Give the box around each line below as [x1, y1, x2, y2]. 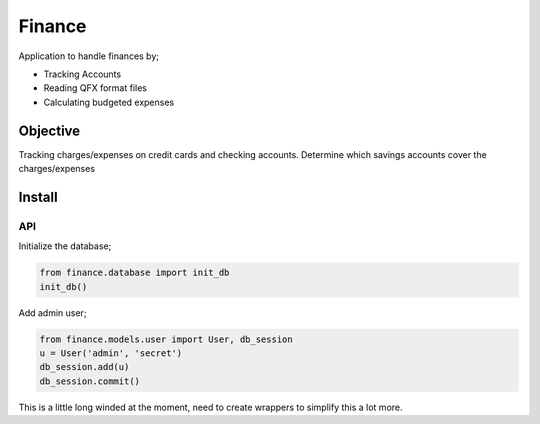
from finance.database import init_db [39, 267, 230, 279]
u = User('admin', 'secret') [39, 347, 183, 359]
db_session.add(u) [39, 361, 130, 373]
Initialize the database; [18, 240, 112, 252]
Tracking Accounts [43, 68, 122, 80]
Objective [18, 122, 81, 139]
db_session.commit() [39, 375, 140, 387]
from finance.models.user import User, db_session [39, 333, 294, 345]
